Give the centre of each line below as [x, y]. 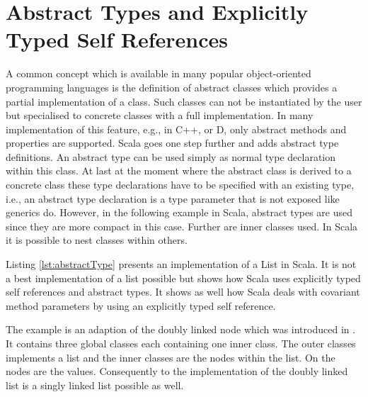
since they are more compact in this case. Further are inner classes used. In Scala [182, 226]
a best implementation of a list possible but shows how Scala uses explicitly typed [183, 278]
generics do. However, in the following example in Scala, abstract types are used [179, 212]
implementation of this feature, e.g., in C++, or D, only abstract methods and [176, 129]
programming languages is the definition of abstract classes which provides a [172, 87]
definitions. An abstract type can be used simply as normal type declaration [171, 156]
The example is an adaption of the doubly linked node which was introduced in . [181, 329]
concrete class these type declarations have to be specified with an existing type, [180, 185]
